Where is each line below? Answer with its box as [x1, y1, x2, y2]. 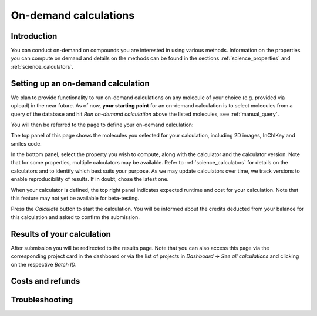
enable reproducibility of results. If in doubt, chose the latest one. [11, 176, 169, 183]
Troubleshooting [11, 295, 73, 305]
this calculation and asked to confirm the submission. [11, 213, 140, 220]
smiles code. [11, 140, 42, 147]
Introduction [11, 31, 58, 41]
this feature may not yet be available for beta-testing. [11, 194, 140, 202]
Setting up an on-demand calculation [11, 78, 150, 88]
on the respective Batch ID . [11, 261, 77, 268]
